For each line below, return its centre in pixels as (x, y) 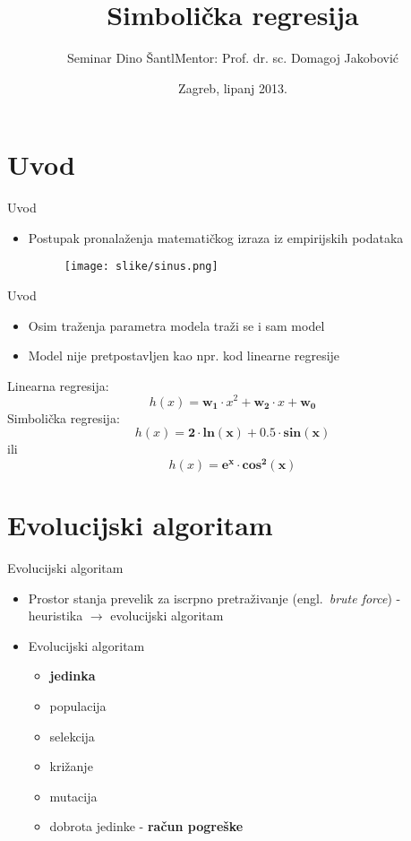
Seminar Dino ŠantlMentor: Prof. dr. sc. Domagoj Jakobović (233, 58)
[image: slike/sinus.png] (141, 267)
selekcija (72, 736)
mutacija (73, 796)
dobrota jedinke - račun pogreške (146, 826)
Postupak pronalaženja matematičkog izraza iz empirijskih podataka (216, 237)
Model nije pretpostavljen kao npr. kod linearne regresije (184, 355)
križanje (71, 766)
